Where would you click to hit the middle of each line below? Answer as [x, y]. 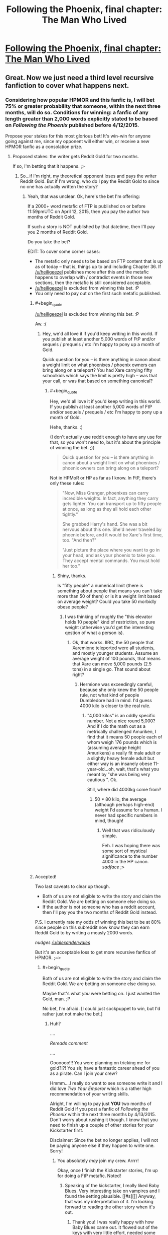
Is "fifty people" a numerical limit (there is [100, 586]
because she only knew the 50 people [119, 690]
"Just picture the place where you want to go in [111, 550]
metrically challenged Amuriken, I [122, 732]
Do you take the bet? [49, 242]
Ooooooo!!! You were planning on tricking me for [100, 1063]
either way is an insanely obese [120, 764]
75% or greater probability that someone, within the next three [83, 106]
